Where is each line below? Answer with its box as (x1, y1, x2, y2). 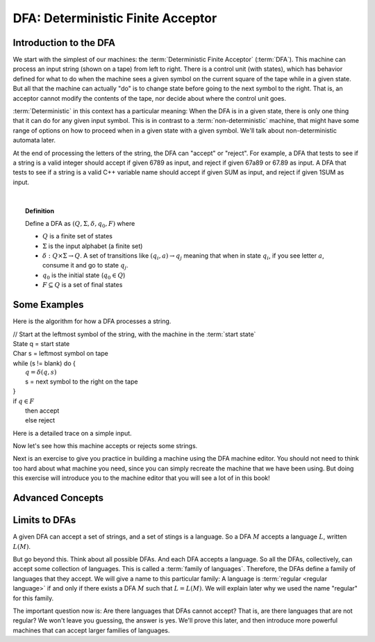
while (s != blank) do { (12, 359, 76, 368)
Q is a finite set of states (42, 232, 112, 240)
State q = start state (12, 339, 70, 347)
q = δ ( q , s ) (25, 368, 57, 377)
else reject (25, 416, 56, 425)
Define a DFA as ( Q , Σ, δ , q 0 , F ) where (25, 219, 135, 229)
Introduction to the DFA (12, 37, 116, 49)
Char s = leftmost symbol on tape (12, 349, 109, 358)
